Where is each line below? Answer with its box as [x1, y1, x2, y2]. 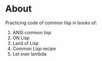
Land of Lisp [12, 40, 39, 46]
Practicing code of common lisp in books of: [5, 20, 97, 26]
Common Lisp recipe [12, 45, 57, 51]
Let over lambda [12, 51, 46, 57]
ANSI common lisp [12, 29, 52, 35]
